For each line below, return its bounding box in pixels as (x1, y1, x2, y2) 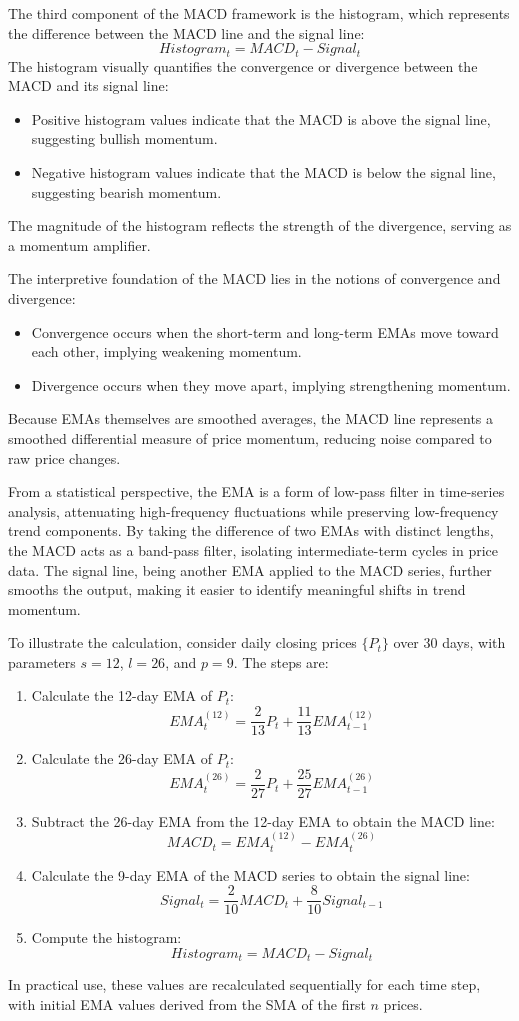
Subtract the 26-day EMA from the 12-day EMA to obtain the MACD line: (31, 810, 495, 831)
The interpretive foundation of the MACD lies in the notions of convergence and (8, 268, 501, 289)
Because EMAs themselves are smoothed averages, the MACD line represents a (8, 408, 494, 429)
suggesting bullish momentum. (31, 128, 218, 149)
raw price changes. (8, 447, 121, 468)
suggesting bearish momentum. (31, 181, 222, 202)
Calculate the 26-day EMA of (31, 748, 213, 769)
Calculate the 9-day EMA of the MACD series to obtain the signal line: (31, 864, 470, 885)
